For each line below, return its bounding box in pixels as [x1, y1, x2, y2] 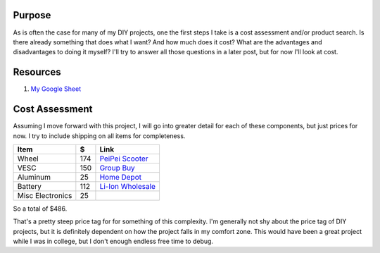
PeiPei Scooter [99, 154, 148, 163]
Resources [13, 66, 61, 78]
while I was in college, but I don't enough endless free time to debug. [13, 237, 214, 246]
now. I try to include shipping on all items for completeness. [13, 131, 186, 140]
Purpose [13, 9, 51, 21]
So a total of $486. [13, 204, 68, 213]
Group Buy [99, 163, 135, 173]
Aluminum [17, 172, 51, 182]
